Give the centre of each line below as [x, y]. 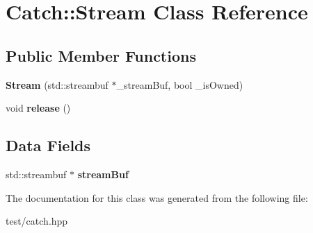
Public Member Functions [101, 55]
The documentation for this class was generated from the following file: [157, 197]
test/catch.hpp [37, 221]
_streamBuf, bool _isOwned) [180, 84]
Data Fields [48, 145]
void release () [38, 108]
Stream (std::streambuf [57, 84]
